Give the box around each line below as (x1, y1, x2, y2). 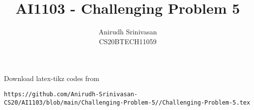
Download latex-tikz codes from (4, 73, 99, 83)
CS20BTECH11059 (99, 36, 157, 46)
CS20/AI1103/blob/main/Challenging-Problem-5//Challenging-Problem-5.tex (4, 99, 251, 106)
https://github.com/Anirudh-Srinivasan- (4, 90, 138, 98)
